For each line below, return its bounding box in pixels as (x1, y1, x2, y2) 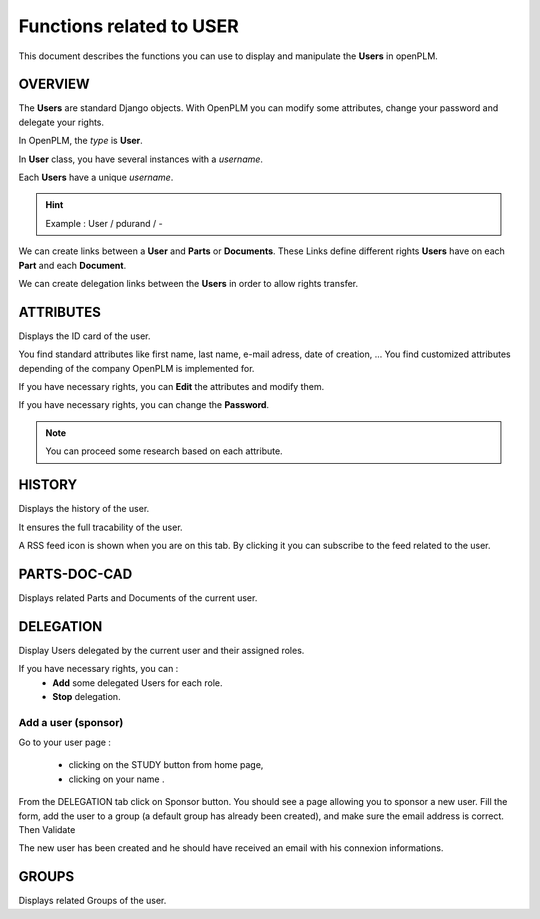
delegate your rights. (18, 116, 105, 128)
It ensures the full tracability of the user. (18, 521, 184, 533)
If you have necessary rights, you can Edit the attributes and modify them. (18, 381, 325, 393)
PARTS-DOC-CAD (18, 565, 133, 582)
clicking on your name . (68, 773, 165, 785)
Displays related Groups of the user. (18, 895, 167, 907)
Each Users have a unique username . (18, 171, 174, 184)
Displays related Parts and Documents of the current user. (18, 591, 258, 604)
